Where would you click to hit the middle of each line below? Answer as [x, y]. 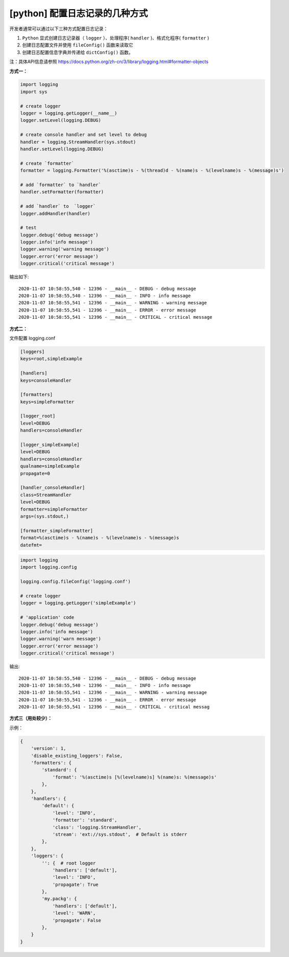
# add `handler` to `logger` [58, 206]
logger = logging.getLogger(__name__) [69, 113]
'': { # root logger [69, 863]
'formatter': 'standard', [85, 820]
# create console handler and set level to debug [83, 135]
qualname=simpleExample [50, 466]
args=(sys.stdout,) [44, 516]
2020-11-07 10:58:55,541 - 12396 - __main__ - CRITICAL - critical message [115, 317]
